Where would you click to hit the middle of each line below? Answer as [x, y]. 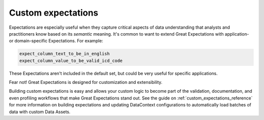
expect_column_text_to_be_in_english [65, 54]
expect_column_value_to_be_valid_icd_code [71, 60]
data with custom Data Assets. [40, 112]
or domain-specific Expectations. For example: [56, 41]
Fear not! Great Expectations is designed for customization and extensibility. [86, 82]
